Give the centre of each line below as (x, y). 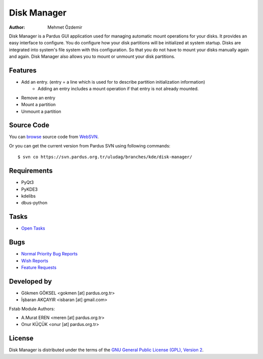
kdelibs (28, 196)
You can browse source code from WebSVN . (54, 137)
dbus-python (34, 203)
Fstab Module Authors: (32, 308)
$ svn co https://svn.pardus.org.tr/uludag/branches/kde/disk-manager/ (105, 157)
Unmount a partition (41, 111)
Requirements (31, 171)
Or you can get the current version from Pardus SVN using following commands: (90, 145)
